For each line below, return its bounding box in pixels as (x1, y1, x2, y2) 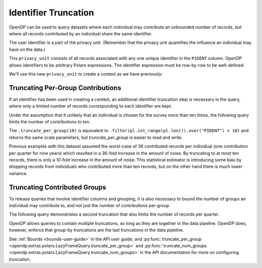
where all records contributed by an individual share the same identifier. (9, 30, 153, 36)
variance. (9, 170, 28, 176)
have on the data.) (9, 46, 46, 52)
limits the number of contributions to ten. (9, 119, 91, 124)
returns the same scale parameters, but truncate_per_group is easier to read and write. (9, 134, 183, 140)
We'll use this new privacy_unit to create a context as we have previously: (9, 71, 163, 77)
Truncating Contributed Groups (9, 183, 106, 191)
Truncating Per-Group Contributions (9, 84, 121, 92)
